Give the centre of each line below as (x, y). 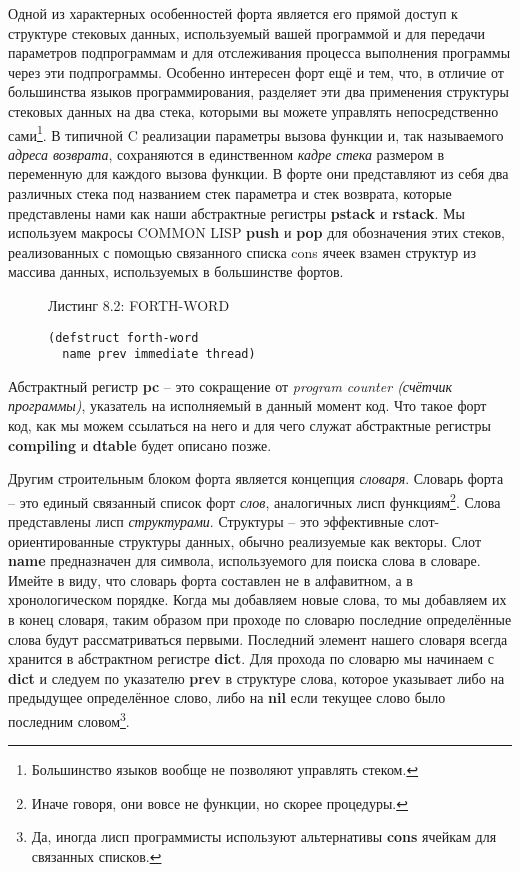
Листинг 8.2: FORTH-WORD (139, 304)
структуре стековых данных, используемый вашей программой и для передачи (246, 32)
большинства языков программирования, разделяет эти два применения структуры (258, 91)
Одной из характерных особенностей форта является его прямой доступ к (233, 13)
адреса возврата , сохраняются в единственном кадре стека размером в (226, 153)
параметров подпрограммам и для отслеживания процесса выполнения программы (259, 52)
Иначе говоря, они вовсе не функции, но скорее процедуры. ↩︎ (219, 802)
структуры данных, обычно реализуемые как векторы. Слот (300, 540)
